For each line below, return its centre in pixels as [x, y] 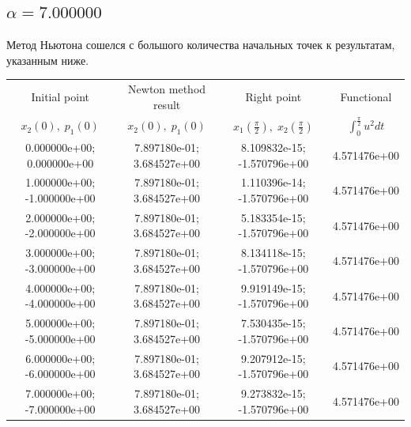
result [167, 104]
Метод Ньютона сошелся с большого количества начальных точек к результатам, [201, 45]
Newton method [167, 89]
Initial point [60, 96]
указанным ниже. [48, 60]
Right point [273, 96]
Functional [366, 96]
